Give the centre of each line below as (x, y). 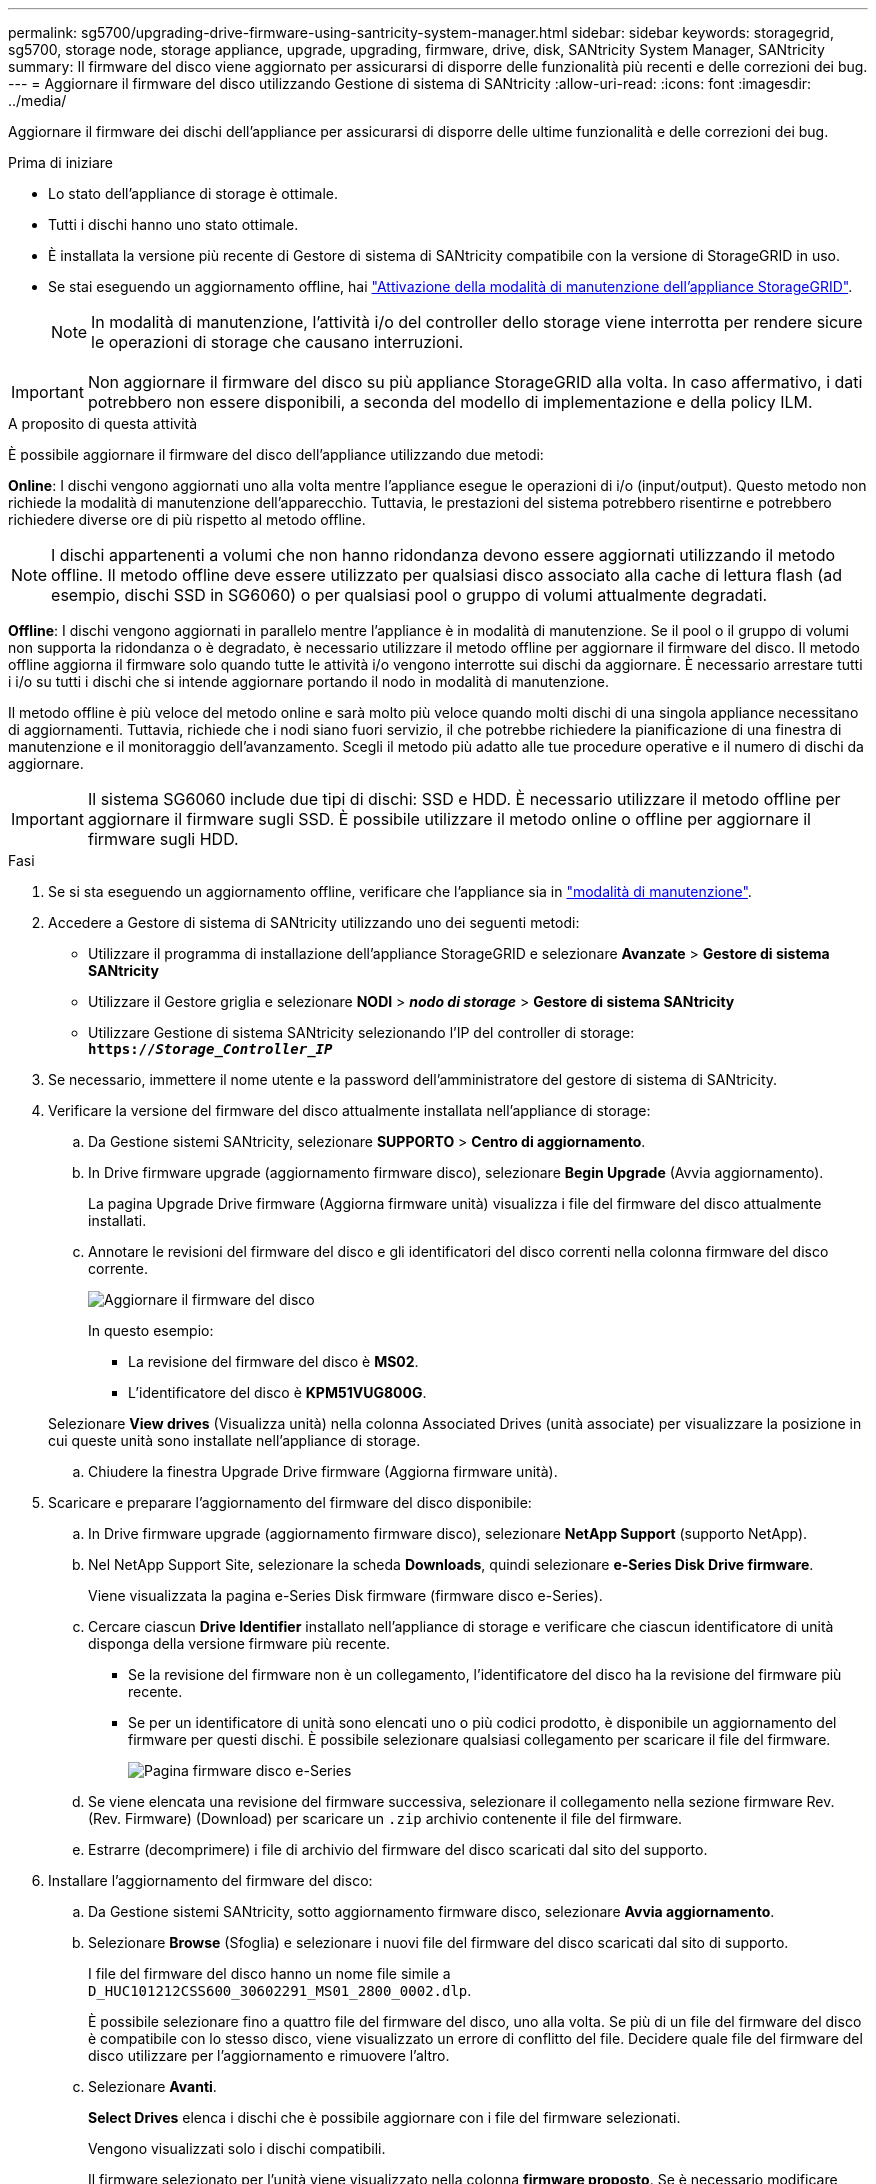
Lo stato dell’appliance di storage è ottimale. (193, 193)
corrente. (118, 1268)
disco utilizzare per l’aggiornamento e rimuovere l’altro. (269, 2055)
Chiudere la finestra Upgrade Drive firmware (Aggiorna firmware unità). (323, 1471)
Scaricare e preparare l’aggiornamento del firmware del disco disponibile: (290, 1502)
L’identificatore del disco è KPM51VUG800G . (277, 1392)
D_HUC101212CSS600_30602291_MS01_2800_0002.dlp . (280, 1990)
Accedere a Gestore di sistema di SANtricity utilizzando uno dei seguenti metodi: (314, 922)
